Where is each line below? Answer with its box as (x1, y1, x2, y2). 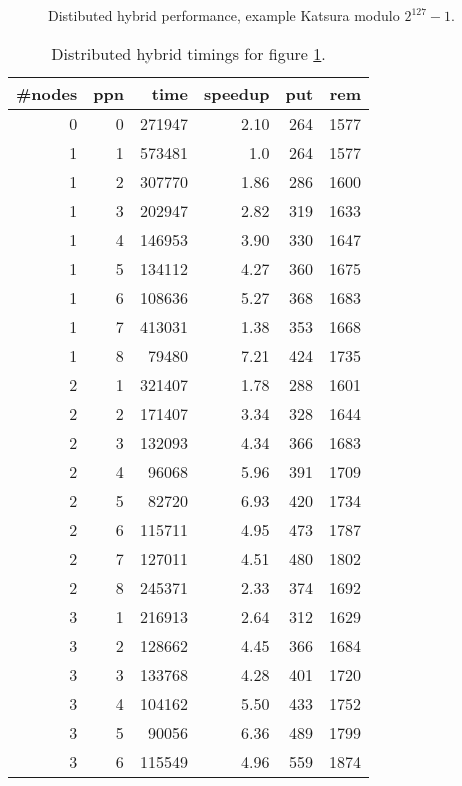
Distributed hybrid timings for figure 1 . (51, 41, 326, 65)
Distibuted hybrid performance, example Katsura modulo (48, 5, 400, 25)
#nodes (16, 81, 78, 105)
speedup (203, 81, 270, 105)
